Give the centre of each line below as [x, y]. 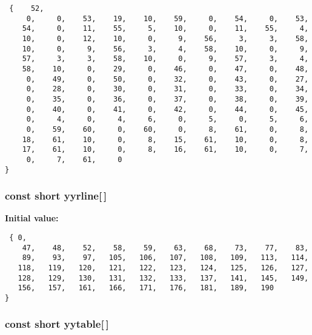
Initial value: [32, 218]
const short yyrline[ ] [56, 196]
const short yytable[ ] [57, 324]
